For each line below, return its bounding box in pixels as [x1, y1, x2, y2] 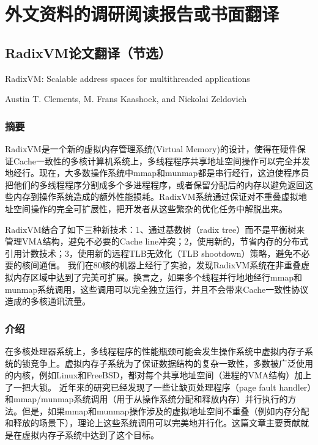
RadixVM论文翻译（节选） [5, 43, 171, 62]
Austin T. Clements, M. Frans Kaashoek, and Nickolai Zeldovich [5, 92, 247, 105]
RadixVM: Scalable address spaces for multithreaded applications [5, 72, 250, 84]
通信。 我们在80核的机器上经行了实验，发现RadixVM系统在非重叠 [39, 259, 301, 271]
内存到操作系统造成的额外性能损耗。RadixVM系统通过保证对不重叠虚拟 [13, 190, 298, 203]
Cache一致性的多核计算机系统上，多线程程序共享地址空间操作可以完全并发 [13, 154, 310, 167]
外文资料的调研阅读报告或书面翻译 [5, 1, 279, 26]
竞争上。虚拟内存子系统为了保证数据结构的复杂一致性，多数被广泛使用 [30, 356, 313, 369]
